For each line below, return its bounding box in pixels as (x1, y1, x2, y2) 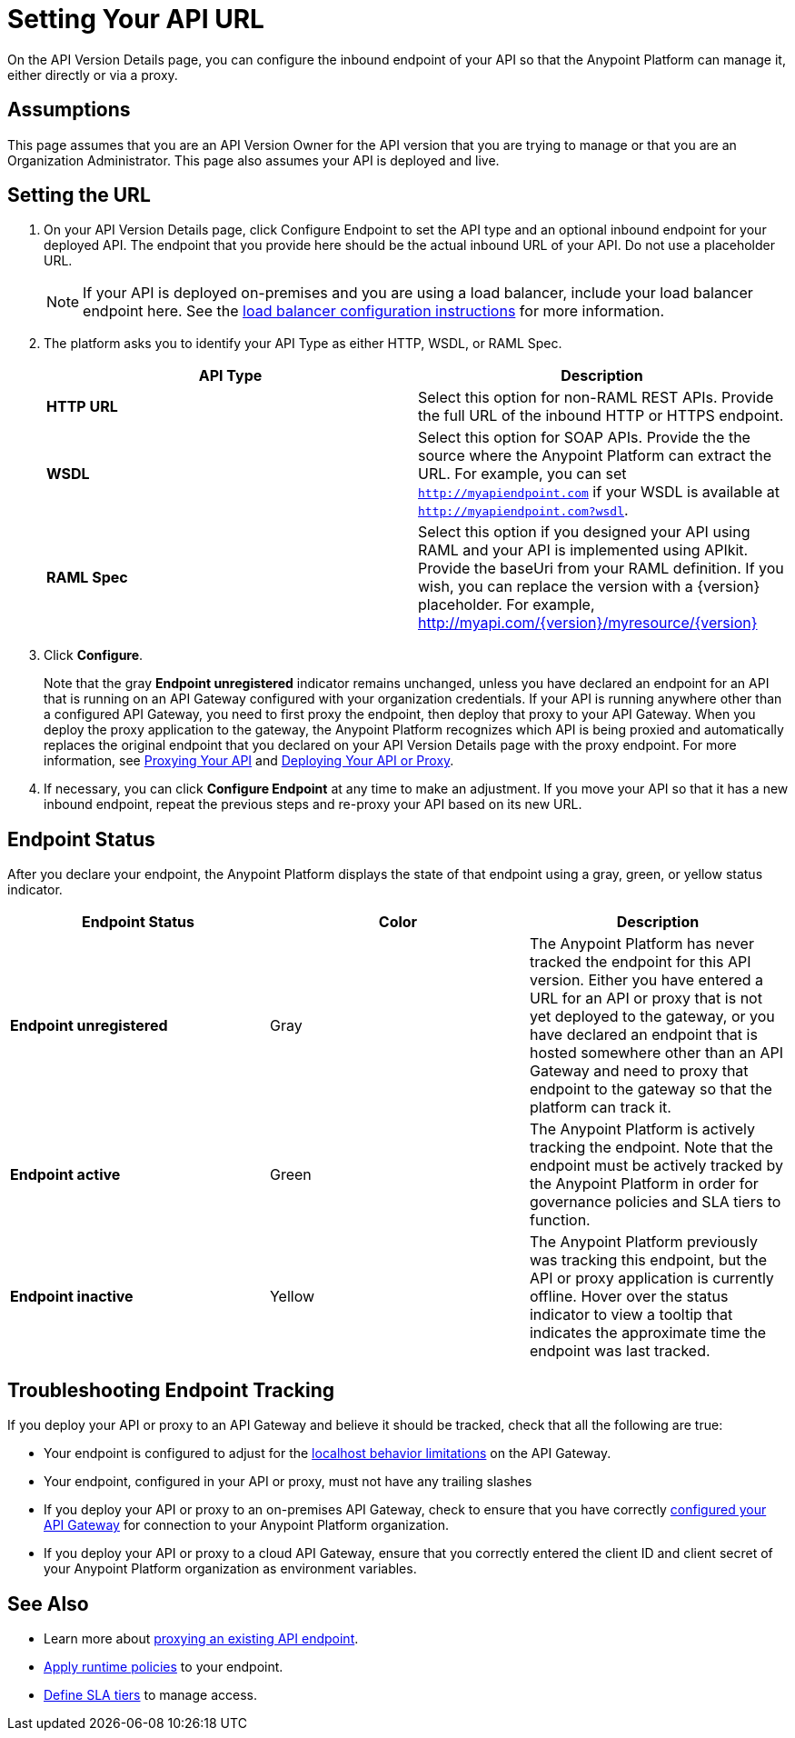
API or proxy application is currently (529, 1269, 774, 1288)
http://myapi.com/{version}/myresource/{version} (418, 614, 758, 633)
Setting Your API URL (7, 4, 264, 35)
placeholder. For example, (418, 595, 595, 614)
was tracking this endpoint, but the (529, 1251, 767, 1270)
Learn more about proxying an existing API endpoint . (44, 1630, 359, 1646)
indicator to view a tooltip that (529, 1305, 733, 1324)
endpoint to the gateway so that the (529, 1080, 772, 1099)
